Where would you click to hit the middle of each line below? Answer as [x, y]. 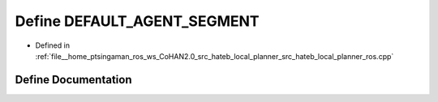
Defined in [53, 45]
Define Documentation [73, 80]
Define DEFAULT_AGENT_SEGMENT [137, 21]
